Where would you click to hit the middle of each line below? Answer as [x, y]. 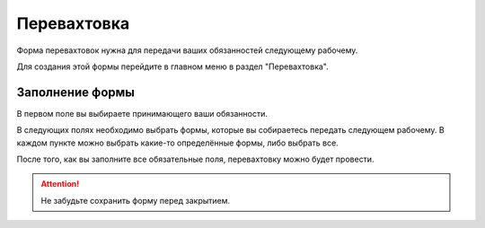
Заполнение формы [75, 92]
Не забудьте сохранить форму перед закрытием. [136, 200]
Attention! [60, 184]
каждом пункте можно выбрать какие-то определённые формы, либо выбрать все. [177, 143]
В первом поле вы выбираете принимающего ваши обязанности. [142, 113]
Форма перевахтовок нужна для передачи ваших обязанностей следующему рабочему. [187, 50]
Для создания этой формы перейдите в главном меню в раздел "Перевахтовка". [173, 66]
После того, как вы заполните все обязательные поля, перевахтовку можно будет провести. [195, 159]
